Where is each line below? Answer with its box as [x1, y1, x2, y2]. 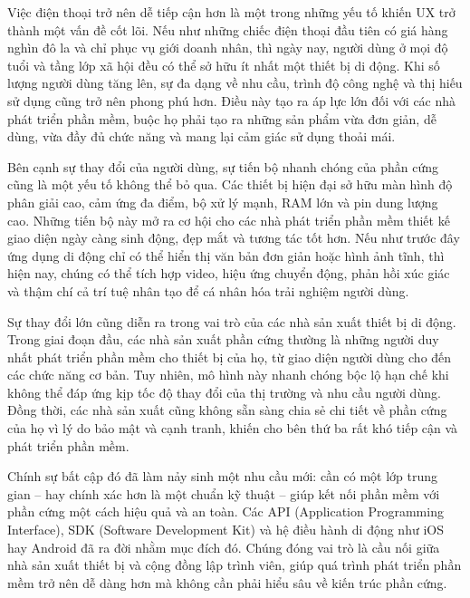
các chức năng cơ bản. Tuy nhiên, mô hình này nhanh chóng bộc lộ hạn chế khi [7, 365, 449, 384]
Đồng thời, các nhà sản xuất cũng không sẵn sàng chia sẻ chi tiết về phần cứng [7, 400, 447, 420]
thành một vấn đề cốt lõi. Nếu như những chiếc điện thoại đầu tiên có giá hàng [7, 20, 448, 39]
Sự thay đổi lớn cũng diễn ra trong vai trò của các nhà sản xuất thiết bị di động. [7, 312, 456, 331]
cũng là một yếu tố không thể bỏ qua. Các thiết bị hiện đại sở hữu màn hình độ [7, 175, 453, 194]
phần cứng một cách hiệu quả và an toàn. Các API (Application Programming [7, 502, 444, 521]
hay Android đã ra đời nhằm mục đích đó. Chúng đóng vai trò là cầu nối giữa [7, 537, 440, 556]
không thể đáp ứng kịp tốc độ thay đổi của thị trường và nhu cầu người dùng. [7, 382, 441, 401]
